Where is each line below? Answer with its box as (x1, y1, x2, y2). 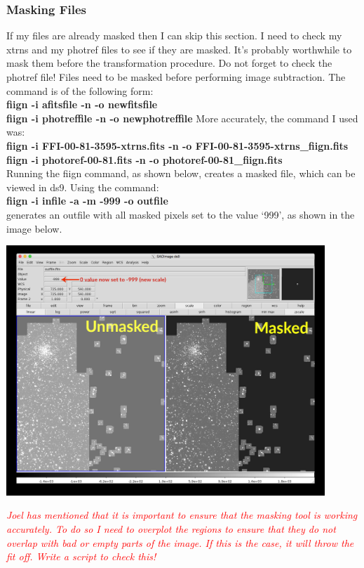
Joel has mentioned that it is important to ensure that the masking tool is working (6, 508, 358, 522)
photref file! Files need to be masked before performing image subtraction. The (6, 70, 346, 84)
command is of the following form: (6, 83, 154, 98)
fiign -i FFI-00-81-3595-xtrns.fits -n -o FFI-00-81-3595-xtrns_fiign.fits (6, 138, 349, 153)
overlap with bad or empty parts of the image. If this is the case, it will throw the (6, 535, 354, 550)
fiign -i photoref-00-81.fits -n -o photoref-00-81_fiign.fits (6, 152, 283, 167)
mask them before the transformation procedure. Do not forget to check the (6, 56, 332, 70)
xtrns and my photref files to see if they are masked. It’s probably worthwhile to (6, 41, 352, 56)
